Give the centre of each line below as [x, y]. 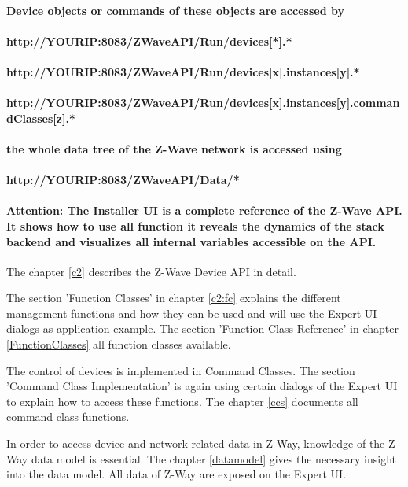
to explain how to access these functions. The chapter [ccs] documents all [182, 401]
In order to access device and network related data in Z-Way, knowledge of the [196, 443]
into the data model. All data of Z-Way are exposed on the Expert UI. [176, 474]
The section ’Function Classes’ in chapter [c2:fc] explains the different [174, 298]
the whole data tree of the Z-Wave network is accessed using [174, 148]
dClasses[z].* [41, 118]
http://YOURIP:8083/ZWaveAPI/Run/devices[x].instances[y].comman [203, 103]
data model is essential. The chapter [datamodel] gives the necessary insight [214, 458]
